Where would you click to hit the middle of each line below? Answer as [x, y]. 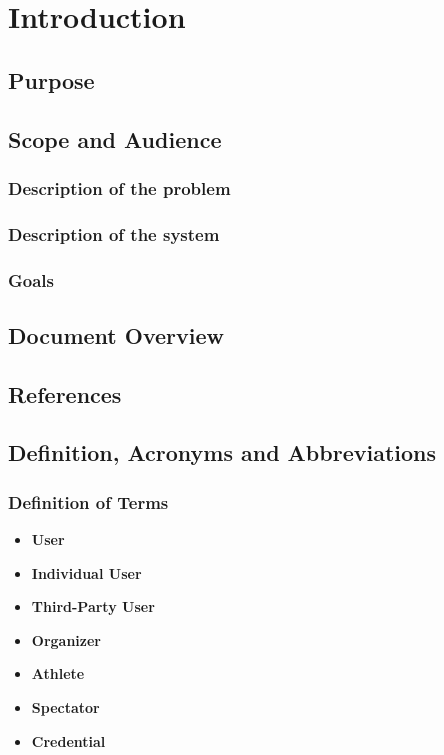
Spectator [65, 707]
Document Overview [116, 334]
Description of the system [114, 233]
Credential [68, 740]
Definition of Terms [88, 501]
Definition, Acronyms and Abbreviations [222, 452]
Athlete [58, 673]
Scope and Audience [115, 138]
